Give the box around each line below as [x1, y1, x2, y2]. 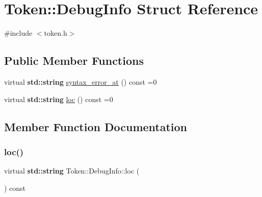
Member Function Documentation [4, 118, 188, 134]
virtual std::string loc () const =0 [4, 93, 113, 104]
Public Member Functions [4, 53, 144, 68]
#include [4, 28, 33, 38]
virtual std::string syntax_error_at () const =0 [4, 76, 157, 87]
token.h [44, 28, 67, 38]
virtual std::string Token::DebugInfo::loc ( [4, 165, 140, 176]
